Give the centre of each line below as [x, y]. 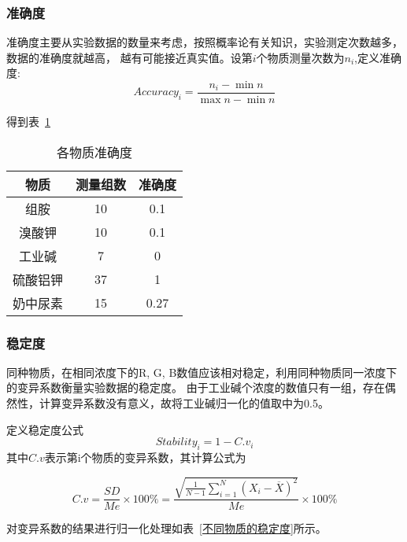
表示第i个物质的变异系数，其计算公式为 [145, 457]
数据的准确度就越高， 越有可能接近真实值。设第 [129, 57]
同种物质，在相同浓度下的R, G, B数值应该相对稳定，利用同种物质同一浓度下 [202, 372]
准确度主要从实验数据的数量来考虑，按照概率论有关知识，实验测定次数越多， [205, 42]
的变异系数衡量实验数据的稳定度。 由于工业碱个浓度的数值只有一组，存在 [196, 387]
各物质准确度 [95, 152]
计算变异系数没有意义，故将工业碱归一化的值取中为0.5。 [184, 403]
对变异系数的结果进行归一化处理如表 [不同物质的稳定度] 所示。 [166, 528]
